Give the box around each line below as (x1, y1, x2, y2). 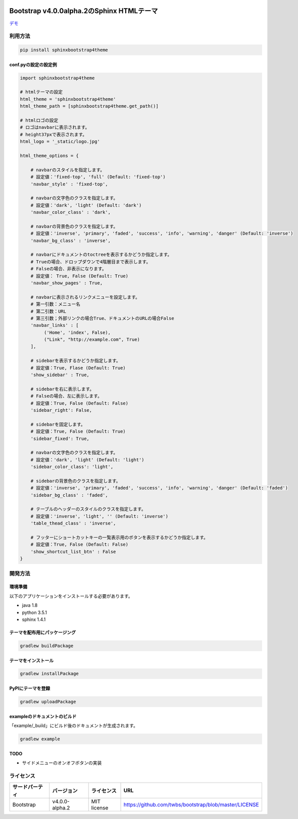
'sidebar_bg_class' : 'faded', (30, 492, 108, 498)
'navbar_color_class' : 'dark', (30, 210, 111, 215)
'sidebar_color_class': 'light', (30, 464, 114, 470)
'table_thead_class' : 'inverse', (30, 520, 116, 526)
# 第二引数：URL (30, 308, 67, 314)
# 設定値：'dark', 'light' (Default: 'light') (30, 457, 144, 462)
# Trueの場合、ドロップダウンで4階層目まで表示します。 (30, 259, 151, 265)
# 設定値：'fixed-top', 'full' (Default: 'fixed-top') (30, 174, 166, 180)
